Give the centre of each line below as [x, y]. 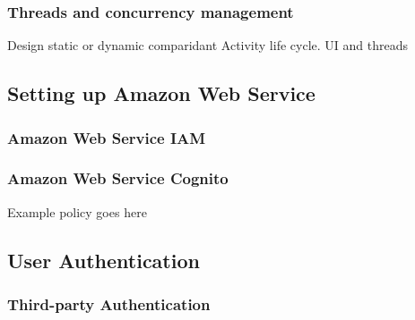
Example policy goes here [77, 211]
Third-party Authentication [109, 303]
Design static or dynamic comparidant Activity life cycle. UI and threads [207, 45]
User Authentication [104, 260]
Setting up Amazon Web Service [161, 93]
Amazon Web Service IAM [107, 137]
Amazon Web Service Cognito [118, 178]
